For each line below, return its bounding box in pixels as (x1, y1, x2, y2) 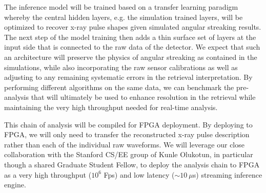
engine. (4, 179, 26, 190)
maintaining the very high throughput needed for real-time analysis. (4, 101, 218, 112)
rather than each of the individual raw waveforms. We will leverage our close (4, 139, 244, 149)
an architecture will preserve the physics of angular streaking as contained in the (4, 51, 257, 62)
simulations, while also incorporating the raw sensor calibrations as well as (4, 61, 238, 72)
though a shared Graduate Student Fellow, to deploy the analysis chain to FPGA (4, 159, 260, 169)
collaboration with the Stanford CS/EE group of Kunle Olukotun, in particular (4, 149, 253, 160)
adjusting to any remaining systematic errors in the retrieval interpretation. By (4, 72, 253, 82)
